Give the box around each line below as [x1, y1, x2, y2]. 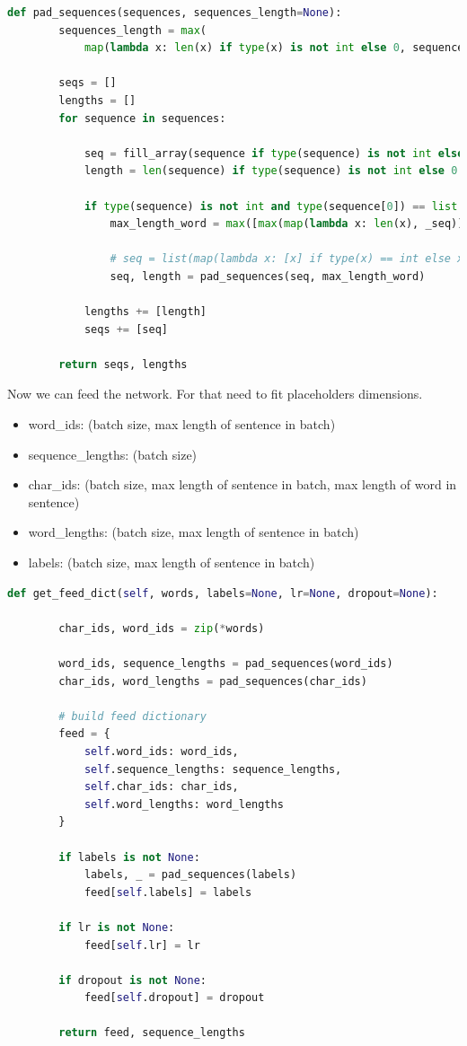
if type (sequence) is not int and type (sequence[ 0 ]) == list [84, 199, 458, 213]
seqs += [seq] [84, 322, 168, 336]
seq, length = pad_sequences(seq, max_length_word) [110, 269, 426, 283]
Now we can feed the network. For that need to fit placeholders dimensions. [7, 384, 423, 403]
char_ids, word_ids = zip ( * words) [58, 621, 265, 635]
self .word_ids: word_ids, [84, 744, 239, 758]
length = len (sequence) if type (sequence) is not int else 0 [84, 164, 458, 178]
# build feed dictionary [58, 709, 207, 723]
